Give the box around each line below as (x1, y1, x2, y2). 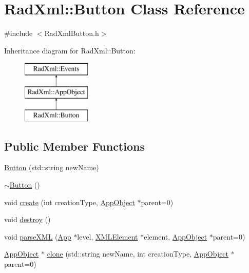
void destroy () (4, 214, 51, 225)
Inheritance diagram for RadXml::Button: (4, 45, 136, 56)
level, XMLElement (77, 231, 138, 242)
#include (4, 28, 33, 39)
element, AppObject (144, 231, 207, 242)
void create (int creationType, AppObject (4, 196, 135, 207)
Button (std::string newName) (4, 162, 99, 173)
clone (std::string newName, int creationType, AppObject (47, 248, 229, 259)
